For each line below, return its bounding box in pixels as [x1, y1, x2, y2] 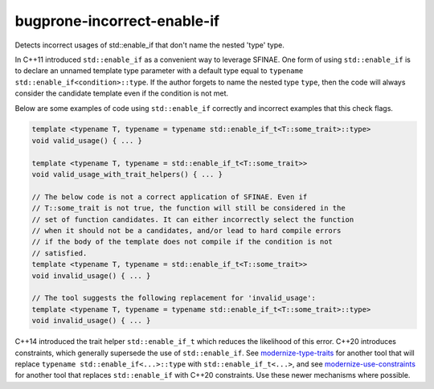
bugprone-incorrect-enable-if [14, 12, 220, 30]
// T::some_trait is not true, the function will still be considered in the [31, 203, 346, 213]
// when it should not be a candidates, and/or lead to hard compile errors [31, 226, 342, 235]
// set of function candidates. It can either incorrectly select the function [31, 215, 354, 224]
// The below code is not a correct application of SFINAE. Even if [31, 192, 308, 201]
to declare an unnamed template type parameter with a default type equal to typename [14, 66, 304, 76]
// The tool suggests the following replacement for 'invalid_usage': [31, 293, 317, 303]
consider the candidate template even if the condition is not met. [14, 88, 229, 98]
